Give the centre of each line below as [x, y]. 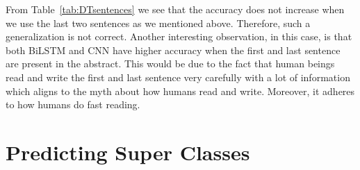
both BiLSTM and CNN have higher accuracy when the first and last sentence [173, 50]
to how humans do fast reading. [73, 104]
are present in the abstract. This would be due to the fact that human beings [170, 63]
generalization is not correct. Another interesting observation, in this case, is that [179, 36]
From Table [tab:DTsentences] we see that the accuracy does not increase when [175, 9]
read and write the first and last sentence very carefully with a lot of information [178, 77]
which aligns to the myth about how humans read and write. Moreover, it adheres [180, 91]
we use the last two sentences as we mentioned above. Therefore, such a [158, 23]
